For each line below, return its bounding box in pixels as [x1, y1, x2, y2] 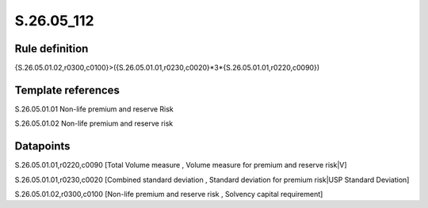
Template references [14, 83, 120, 96]
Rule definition [14, 42, 89, 55]
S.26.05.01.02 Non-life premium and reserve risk [14, 119, 174, 128]
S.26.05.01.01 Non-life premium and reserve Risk [14, 104, 174, 114]
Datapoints [14, 139, 71, 153]
